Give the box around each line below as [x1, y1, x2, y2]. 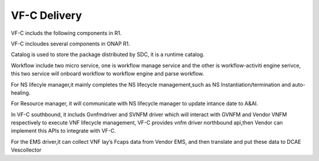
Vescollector [11, 146, 41, 153]
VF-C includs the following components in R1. [11, 29, 122, 37]
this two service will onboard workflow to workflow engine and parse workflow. [11, 70, 204, 77]
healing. [11, 89, 31, 96]
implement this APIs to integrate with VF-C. [11, 127, 116, 134]
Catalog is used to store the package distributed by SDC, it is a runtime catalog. [11, 51, 205, 58]
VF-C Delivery [11, 9, 82, 22]
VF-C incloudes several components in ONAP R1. [11, 40, 131, 47]
